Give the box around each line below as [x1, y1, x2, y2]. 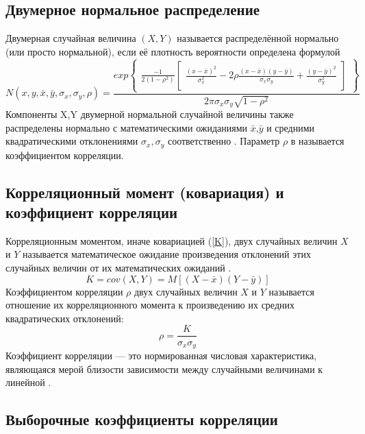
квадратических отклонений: [5, 311, 124, 325]
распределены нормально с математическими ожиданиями [5, 120, 248, 134]
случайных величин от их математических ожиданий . [5, 261, 231, 275]
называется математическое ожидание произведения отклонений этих [22, 247, 311, 261]
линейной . [5, 375, 51, 389]
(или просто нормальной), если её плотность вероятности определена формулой [5, 44, 340, 58]
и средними [266, 120, 315, 134]
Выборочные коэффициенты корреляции [5, 409, 278, 430]
